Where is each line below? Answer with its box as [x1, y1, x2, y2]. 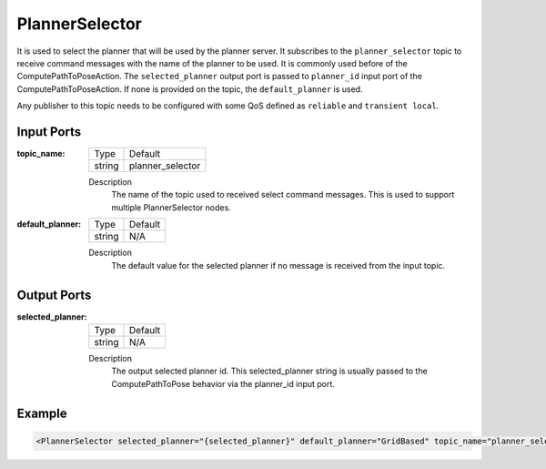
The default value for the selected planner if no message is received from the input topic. [111, 260, 446, 270]
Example [16, 406, 67, 422]
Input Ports [16, 124, 82, 139]
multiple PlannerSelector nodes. [111, 201, 231, 213]
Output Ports [16, 288, 92, 303]
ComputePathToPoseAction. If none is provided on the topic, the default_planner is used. [16, 83, 363, 95]
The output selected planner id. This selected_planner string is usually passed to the [111, 365, 428, 377]
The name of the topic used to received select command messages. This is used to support [111, 189, 455, 200]
